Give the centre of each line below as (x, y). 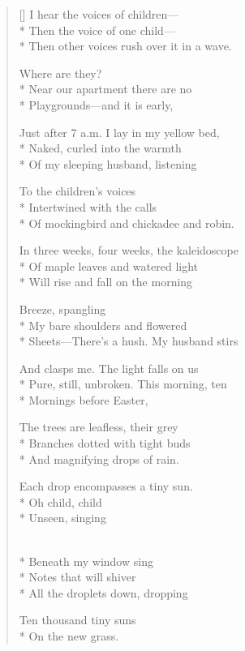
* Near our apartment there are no (105, 89)
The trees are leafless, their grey (99, 427)
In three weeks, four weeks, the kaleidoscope (129, 250)
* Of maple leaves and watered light (109, 266)
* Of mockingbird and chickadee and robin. (127, 223)
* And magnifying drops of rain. (99, 458)
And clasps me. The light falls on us (109, 368)
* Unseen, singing (62, 518)
